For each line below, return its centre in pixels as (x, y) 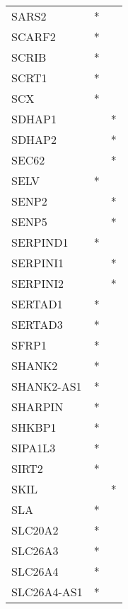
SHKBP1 (34, 427)
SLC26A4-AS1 (47, 592)
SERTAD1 (37, 304)
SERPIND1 (40, 242)
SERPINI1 (38, 263)
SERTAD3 (37, 324)
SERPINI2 (38, 283)
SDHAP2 (34, 139)
